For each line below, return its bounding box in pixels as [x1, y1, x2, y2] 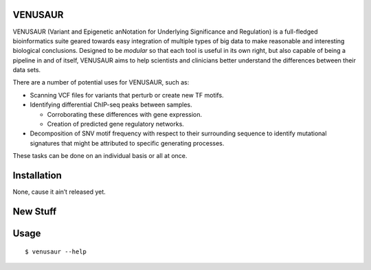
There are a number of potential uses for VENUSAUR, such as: [12, 78, 190, 87]
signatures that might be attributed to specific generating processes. [30, 139, 225, 147]
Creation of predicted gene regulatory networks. [47, 120, 185, 128]
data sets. [12, 66, 41, 74]
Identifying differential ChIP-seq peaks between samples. [30, 100, 192, 109]
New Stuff [12, 205, 57, 217]
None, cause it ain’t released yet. [12, 188, 106, 196]
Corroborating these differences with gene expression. [47, 110, 203, 118]
